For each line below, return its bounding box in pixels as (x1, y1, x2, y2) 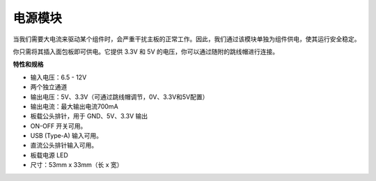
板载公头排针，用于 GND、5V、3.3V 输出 (30, 112, 148, 120)
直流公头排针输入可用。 (30, 141, 97, 150)
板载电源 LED (30, 150, 69, 159)
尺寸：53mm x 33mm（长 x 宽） (30, 161, 123, 169)
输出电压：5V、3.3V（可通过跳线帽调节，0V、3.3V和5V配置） (30, 93, 209, 101)
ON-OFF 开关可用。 (30, 122, 87, 130)
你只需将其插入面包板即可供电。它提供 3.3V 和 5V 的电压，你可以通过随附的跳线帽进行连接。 (13, 47, 279, 56)
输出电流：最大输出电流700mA (30, 102, 118, 111)
